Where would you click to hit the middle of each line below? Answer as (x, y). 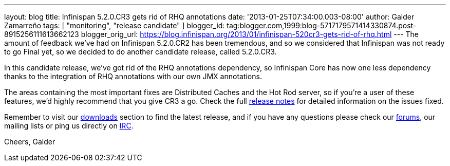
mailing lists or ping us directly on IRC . (69, 126)
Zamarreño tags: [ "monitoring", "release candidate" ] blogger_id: (115, 25)
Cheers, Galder (30, 142)
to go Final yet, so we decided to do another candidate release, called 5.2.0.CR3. (140, 52)
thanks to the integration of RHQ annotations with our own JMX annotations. (133, 76)
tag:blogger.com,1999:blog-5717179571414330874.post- (322, 25)
